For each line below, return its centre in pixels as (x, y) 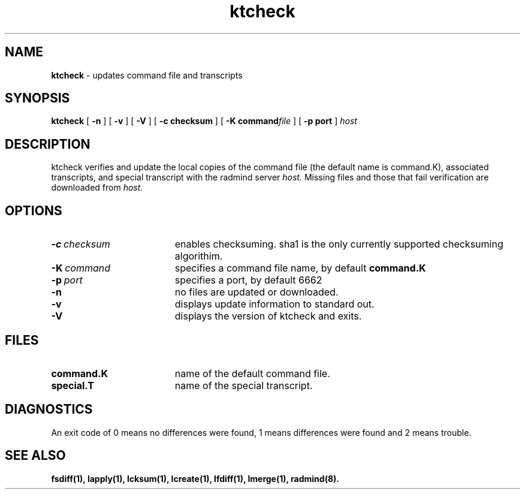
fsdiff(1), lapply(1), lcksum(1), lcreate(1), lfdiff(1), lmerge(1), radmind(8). (195, 478)
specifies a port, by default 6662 (248, 280)
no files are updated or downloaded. (257, 292)
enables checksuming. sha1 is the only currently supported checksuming (339, 244)
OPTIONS (34, 210)
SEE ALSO (35, 456)
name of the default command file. (252, 373)
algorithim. (199, 256)
